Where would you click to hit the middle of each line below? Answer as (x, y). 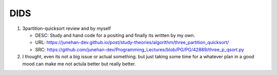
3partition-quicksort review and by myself (67, 28)
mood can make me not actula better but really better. (79, 64)
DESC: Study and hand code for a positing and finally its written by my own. (115, 35)
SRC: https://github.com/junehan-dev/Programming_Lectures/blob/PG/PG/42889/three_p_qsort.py (140, 49)
